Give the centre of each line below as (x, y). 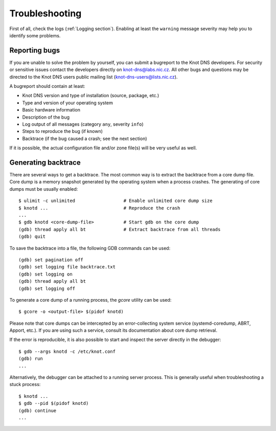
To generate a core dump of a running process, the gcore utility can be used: (90, 300)
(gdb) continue (38, 411)
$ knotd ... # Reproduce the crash (99, 208)
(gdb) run (31, 359)
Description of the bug (46, 117)
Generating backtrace (45, 162)
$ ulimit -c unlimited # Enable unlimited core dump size (116, 201)
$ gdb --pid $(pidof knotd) (54, 403)
